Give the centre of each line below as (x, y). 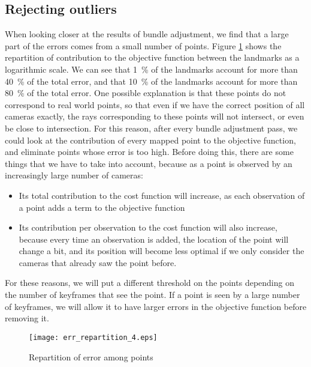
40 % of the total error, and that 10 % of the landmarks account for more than (151, 81)
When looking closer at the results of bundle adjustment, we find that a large (147, 34)
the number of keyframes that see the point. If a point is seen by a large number (153, 295)
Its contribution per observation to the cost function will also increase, (148, 227)
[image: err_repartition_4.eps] (93, 337)
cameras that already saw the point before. (98, 262)
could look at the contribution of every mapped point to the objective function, (150, 140)
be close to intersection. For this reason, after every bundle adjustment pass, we (151, 128)
